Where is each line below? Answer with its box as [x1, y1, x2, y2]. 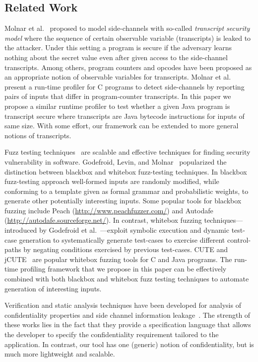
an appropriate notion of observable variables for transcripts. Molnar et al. [4, 72, 231, 82]
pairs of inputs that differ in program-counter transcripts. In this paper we [4, 91, 231, 101]
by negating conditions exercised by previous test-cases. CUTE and [23, 244, 228, 255]
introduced [4, 225, 37, 235]
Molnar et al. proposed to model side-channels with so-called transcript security [4, 23, 250, 33]
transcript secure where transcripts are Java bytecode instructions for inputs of [4, 110, 245, 121]
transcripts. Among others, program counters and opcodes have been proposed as [4, 62, 252, 72]
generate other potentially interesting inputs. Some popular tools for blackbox [4, 195, 242, 206]
